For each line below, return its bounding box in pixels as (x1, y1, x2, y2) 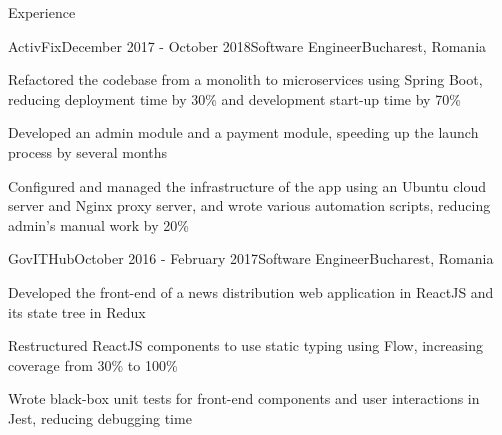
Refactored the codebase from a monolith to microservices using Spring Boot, (8, 69, 483, 90)
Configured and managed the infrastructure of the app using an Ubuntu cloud (8, 175, 486, 196)
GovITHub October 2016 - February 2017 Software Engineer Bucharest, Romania (8, 248, 494, 269)
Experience (8, 2, 76, 22)
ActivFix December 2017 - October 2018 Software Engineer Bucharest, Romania (8, 35, 487, 56)
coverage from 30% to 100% (8, 354, 178, 375)
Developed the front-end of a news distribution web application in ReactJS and (8, 281, 494, 302)
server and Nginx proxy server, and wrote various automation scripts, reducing (8, 195, 491, 216)
